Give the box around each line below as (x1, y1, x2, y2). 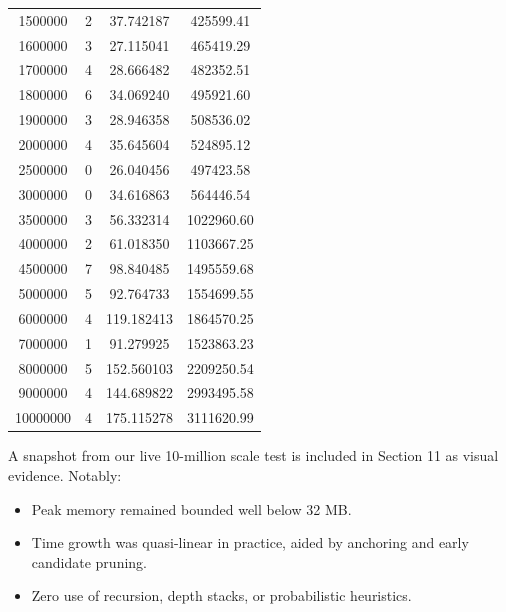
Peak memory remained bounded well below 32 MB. (31, 498, 352, 519)
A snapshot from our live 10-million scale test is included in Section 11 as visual (8, 445, 499, 466)
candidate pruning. (31, 551, 147, 572)
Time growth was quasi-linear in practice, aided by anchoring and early (31, 532, 469, 553)
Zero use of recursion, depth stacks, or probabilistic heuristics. (31, 585, 412, 606)
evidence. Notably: (8, 464, 122, 485)
